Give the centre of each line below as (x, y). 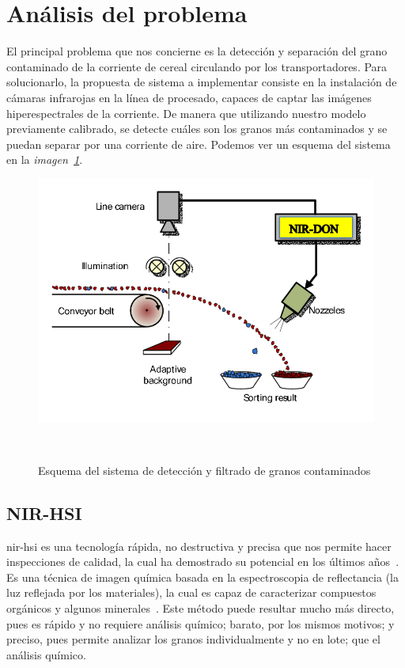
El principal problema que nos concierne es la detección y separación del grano (197, 51)
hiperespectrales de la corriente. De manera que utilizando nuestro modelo (186, 113)
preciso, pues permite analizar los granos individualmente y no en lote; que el (193, 639)
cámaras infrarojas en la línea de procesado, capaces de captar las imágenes (189, 97)
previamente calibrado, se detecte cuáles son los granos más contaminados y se (197, 129)
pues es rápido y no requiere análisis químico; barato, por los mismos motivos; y (201, 623)
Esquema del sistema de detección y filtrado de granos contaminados (204, 470)
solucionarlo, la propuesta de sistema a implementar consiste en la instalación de (202, 82)
